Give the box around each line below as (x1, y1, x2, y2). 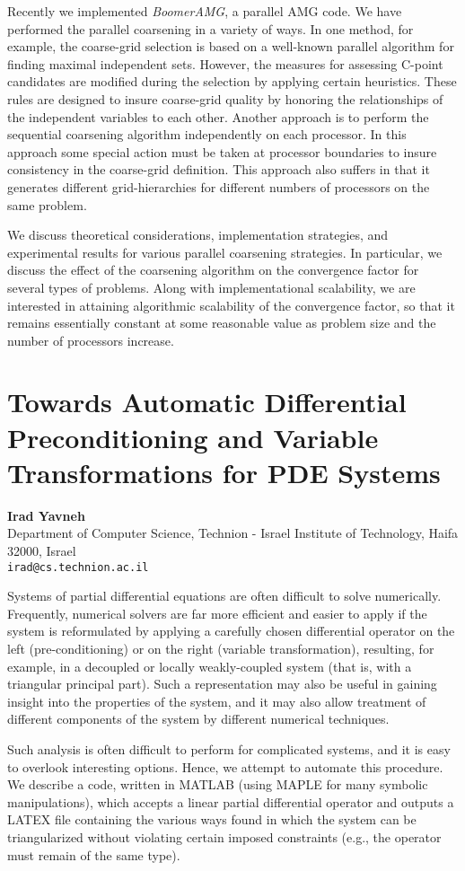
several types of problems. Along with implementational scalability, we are (7, 277, 416, 296)
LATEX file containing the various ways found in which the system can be (7, 810, 417, 829)
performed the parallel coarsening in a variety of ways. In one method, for (7, 19, 414, 38)
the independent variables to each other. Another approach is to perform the (7, 107, 429, 126)
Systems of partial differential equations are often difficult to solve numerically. (7, 586, 442, 605)
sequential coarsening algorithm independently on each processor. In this (7, 125, 407, 144)
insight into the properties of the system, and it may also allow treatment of (7, 691, 426, 710)
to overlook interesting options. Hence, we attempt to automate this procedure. (7, 757, 443, 776)
